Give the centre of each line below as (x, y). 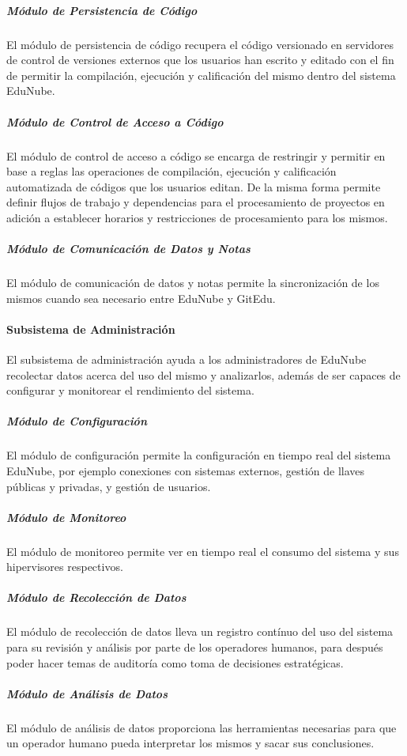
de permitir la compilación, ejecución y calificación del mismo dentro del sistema (201, 75)
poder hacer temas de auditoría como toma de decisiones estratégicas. (175, 662)
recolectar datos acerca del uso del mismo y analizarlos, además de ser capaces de (203, 374)
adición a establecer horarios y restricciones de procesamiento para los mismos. (197, 217)
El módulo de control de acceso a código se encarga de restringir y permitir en (196, 155)
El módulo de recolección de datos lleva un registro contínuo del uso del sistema (200, 631)
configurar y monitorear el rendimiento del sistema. (130, 390)
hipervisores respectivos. (65, 567)
